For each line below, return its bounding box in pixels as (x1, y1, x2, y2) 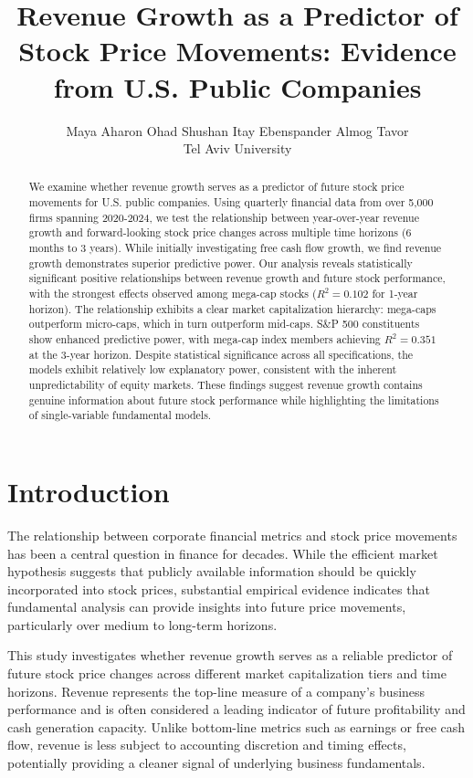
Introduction (7, 472, 170, 510)
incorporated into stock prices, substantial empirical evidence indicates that (7, 579, 430, 598)
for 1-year (372, 286, 418, 301)
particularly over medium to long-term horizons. (7, 615, 278, 634)
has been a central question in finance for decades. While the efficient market (7, 543, 438, 562)
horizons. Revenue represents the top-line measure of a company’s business (7, 681, 426, 700)
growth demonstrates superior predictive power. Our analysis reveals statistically (28, 255, 413, 270)
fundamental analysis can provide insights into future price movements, (7, 597, 406, 616)
